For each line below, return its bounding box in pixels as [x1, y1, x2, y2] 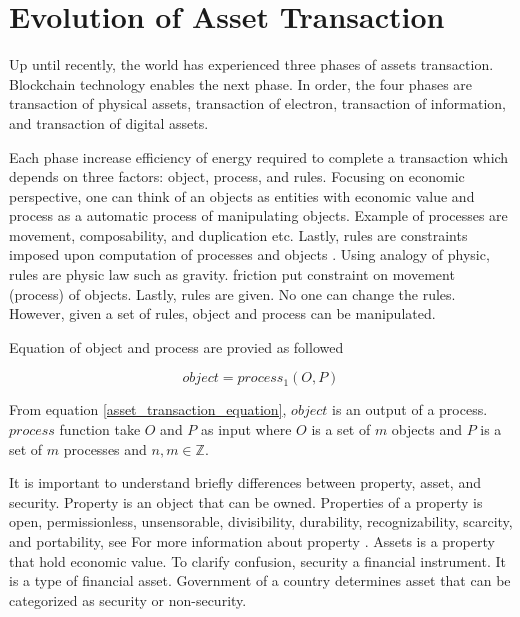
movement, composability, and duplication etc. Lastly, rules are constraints [9, 224, 468, 245]
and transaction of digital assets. [9, 112, 209, 133]
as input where [201, 419, 292, 440]
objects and [391, 419, 462, 440]
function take [59, 419, 141, 440]
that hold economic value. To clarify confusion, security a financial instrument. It [9, 550, 506, 571]
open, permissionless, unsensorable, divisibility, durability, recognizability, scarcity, [9, 511, 513, 532]
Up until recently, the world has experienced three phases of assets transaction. [9, 54, 494, 75]
